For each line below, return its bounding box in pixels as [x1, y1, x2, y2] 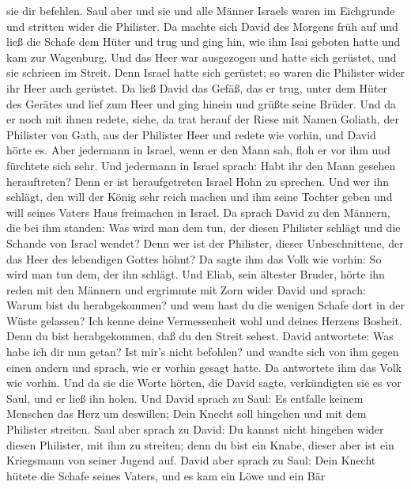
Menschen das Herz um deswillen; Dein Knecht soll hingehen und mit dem [6, 405, 367, 422]
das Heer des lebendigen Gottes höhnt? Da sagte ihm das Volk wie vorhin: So [6, 250, 382, 267]
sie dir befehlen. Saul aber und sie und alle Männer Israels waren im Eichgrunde [6, 2, 395, 18]
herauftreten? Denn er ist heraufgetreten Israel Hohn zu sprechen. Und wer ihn [6, 172, 390, 189]
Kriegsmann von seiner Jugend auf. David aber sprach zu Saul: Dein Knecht [6, 452, 376, 468]
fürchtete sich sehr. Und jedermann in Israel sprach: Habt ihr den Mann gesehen [6, 157, 396, 173]
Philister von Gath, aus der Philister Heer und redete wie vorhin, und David [6, 126, 376, 142]
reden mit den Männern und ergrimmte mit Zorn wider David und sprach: [6, 281, 366, 298]
